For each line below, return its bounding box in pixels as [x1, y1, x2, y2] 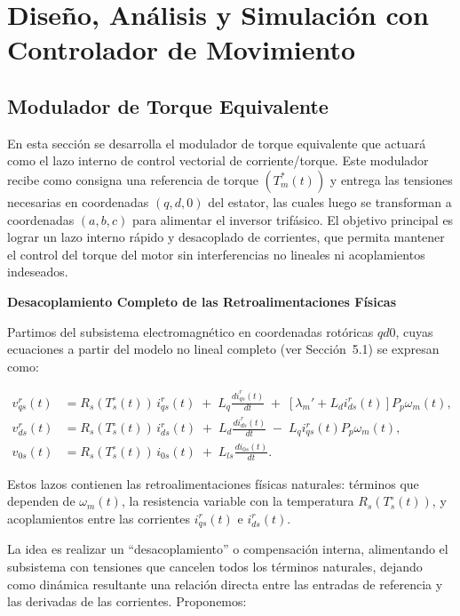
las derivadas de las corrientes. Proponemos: [7, 592, 247, 611]
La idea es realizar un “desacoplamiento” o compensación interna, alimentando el [7, 540, 448, 558]
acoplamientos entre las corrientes [7, 508, 191, 527]
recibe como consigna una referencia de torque [7, 170, 258, 188]
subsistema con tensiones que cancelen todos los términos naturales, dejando [7, 556, 423, 575]
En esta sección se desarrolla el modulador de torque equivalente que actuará [7, 133, 426, 152]
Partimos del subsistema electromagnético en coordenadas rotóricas [7, 322, 374, 340]
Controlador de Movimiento [7, 31, 356, 68]
